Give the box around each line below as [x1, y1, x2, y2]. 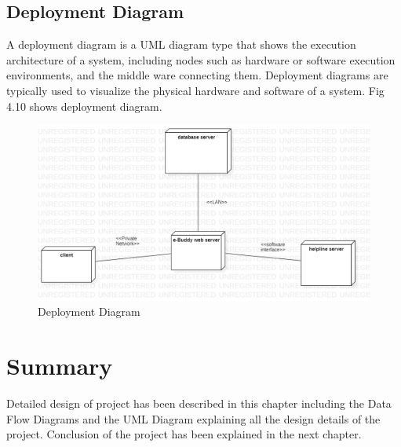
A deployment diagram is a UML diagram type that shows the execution [6, 36, 356, 53]
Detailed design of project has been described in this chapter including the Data [6, 395, 392, 412]
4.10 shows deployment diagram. [6, 97, 162, 114]
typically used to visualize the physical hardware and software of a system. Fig [6, 82, 385, 98]
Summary [6, 350, 113, 382]
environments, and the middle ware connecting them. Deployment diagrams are [6, 67, 388, 83]
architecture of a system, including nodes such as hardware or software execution [6, 51, 396, 68]
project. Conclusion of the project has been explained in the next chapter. [6, 426, 362, 442]
